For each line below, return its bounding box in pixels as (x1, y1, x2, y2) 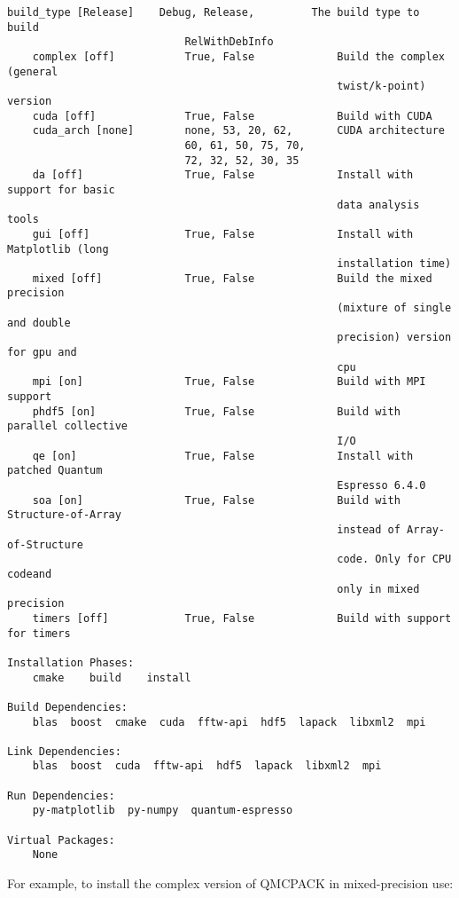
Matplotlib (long (7, 242, 109, 256)
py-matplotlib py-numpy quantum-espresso (32, 804, 293, 817)
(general (7, 65, 58, 78)
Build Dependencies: (7, 700, 128, 713)
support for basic (7, 183, 115, 196)
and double (7, 316, 71, 329)
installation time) (337, 257, 452, 271)
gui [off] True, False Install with (32, 227, 414, 240)
